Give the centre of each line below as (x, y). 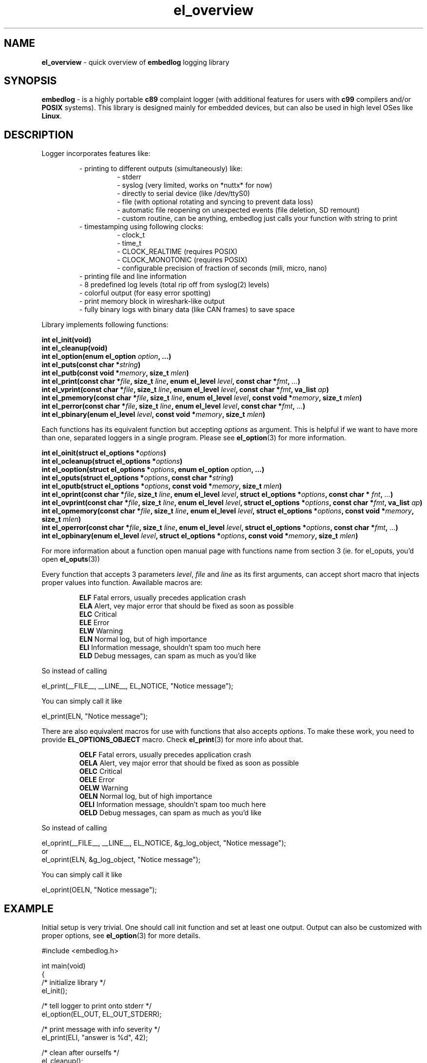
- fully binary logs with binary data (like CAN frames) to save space (187, 310)
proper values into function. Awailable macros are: (122, 583)
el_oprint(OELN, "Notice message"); (99, 890)
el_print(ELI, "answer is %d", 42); (95, 1038)
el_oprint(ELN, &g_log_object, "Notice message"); (121, 860)
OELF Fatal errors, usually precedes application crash (165, 755)
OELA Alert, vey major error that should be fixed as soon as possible (189, 763)
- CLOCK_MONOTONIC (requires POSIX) (182, 260)
